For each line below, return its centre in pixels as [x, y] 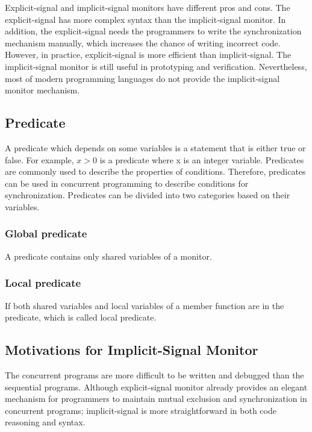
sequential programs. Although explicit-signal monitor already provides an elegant [156, 387]
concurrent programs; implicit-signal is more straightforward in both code [141, 410]
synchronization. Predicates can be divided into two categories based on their [148, 195]
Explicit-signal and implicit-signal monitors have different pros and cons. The [148, 7]
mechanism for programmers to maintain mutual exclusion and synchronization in [156, 399]
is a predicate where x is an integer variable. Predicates [202, 159]
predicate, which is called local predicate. [81, 317]
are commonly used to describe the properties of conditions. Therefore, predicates [155, 171]
